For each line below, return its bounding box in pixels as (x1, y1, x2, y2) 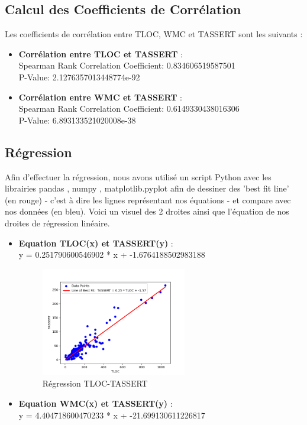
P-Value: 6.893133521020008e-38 (18, 113, 136, 126)
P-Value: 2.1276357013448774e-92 (18, 70, 140, 83)
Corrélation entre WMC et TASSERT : (18, 90, 182, 103)
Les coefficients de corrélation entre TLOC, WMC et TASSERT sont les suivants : (5, 28, 303, 40)
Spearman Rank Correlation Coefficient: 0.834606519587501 (18, 59, 235, 72)
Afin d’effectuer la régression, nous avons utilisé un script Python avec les (5, 170, 272, 183)
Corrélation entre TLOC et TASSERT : (18, 47, 183, 60)
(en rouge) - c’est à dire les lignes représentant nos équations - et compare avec (5, 193, 291, 206)
